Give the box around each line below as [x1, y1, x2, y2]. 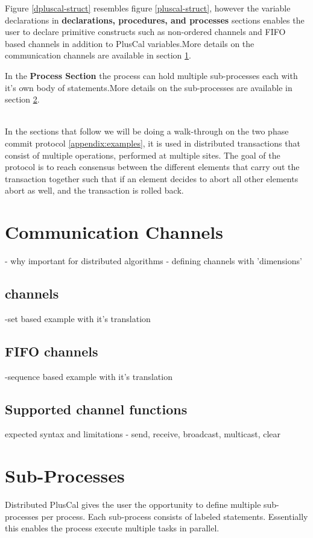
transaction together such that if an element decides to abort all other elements [5, 172, 299, 185]
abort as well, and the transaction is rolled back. [5, 184, 184, 197]
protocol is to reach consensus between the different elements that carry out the [5, 160, 300, 173]
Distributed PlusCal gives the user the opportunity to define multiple [5, 498, 261, 511]
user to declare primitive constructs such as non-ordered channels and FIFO [5, 25, 286, 38]
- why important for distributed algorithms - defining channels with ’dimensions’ [5, 255, 302, 267]
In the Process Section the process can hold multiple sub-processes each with [5, 69, 298, 81]
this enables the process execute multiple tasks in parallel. [5, 522, 220, 534]
